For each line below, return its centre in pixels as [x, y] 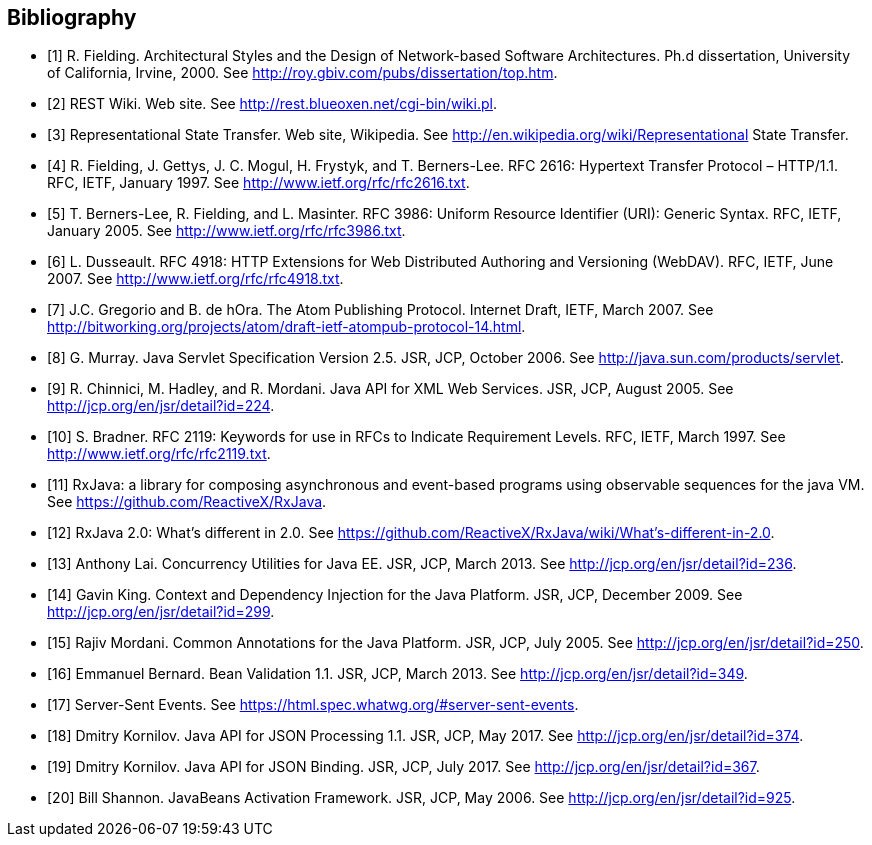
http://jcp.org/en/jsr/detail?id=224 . [161, 406]
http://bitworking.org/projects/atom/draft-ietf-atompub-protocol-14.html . [286, 327]
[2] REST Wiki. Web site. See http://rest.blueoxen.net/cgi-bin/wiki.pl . [272, 104]
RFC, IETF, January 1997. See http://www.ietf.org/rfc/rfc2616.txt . [258, 183]
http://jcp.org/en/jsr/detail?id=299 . [161, 612]
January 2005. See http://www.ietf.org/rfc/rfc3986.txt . [226, 231]
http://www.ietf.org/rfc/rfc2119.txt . [159, 454]
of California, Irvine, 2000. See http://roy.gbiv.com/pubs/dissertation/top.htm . [302, 73]
